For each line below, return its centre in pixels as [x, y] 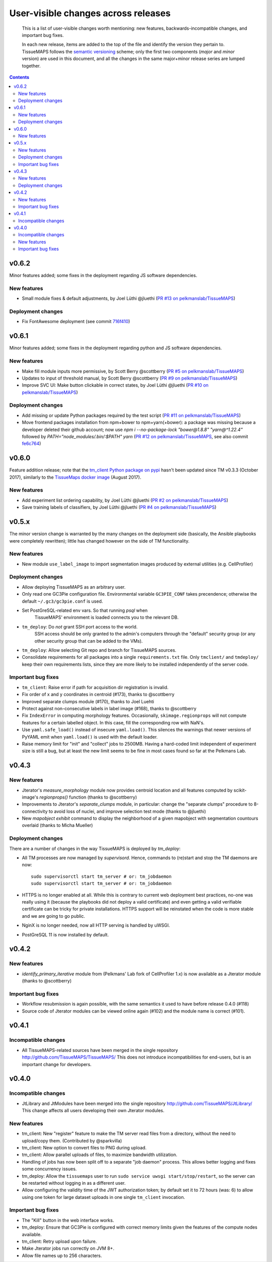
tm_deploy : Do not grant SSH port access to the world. [80, 626]
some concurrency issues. [49, 1169]
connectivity [35, 811]
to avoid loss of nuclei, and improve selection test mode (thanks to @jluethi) [127, 811]
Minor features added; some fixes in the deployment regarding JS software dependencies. [103, 276]
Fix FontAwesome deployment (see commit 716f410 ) [76, 322]
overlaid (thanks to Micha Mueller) [57, 825]
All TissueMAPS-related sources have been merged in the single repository [100, 1050]
